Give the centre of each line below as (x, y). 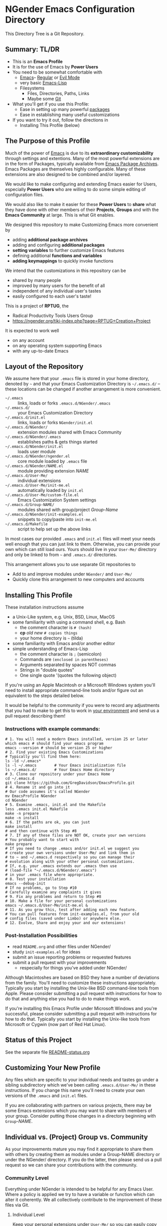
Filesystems (32, 88)
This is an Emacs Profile (38, 61)
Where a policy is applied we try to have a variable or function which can (80, 1194)
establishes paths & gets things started (58, 442)
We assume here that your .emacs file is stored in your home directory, (77, 378)
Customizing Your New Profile (53, 1068)
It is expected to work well (32, 330)
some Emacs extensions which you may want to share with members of (79, 1110)
